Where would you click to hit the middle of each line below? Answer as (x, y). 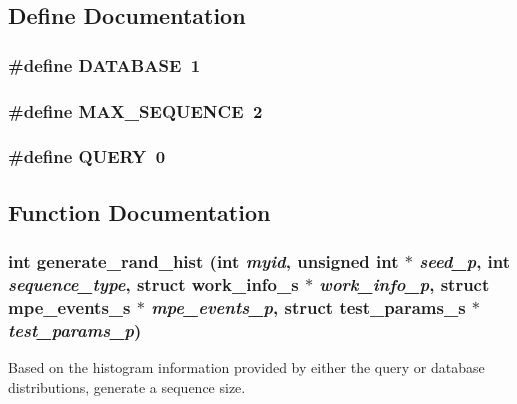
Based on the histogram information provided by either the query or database (246, 367)
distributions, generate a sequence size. (127, 386)
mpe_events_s (69, 306)
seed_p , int (465, 261)
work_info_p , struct (404, 283)
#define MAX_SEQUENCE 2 (135, 110)
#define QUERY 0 (87, 156)
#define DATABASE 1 (104, 64)
